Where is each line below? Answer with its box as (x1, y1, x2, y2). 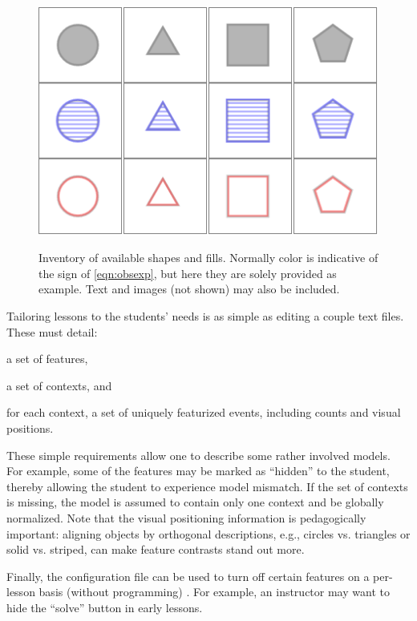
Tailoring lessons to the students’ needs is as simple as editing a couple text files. (6, 307, 404, 324)
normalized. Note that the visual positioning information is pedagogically (6, 509, 366, 526)
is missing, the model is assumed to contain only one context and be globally (6, 494, 384, 510)
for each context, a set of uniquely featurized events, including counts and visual (6, 404, 401, 421)
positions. (6, 419, 54, 436)
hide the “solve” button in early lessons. (6, 599, 203, 615)
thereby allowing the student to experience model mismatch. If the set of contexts (6, 478, 408, 494)
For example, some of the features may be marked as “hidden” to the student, (6, 462, 390, 479)
